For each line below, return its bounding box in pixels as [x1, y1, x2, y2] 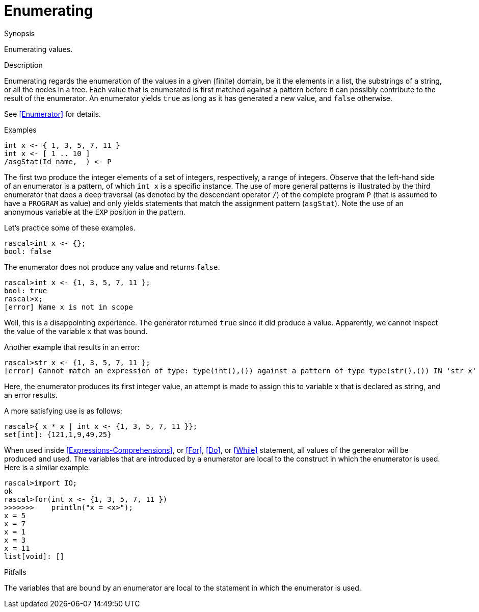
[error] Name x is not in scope [4, 302, 133, 311]
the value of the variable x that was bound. [4, 326, 148, 336]
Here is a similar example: [4, 463, 90, 472]
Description [4, 60, 43, 69]
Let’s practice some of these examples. [4, 223, 136, 232]
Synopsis [4, 29, 35, 38]
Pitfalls [4, 567, 26, 576]
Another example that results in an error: [4, 342, 140, 351]
